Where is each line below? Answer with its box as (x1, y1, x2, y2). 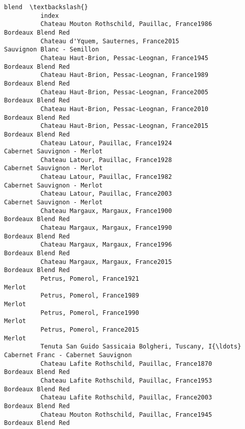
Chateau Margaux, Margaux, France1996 (40, 241, 172, 249)
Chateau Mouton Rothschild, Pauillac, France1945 (40, 411, 212, 418)
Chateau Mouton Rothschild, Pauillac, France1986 (40, 20, 212, 28)
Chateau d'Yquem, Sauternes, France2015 (40, 37, 179, 45)
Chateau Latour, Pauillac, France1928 (40, 156, 172, 164)
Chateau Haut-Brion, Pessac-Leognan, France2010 (40, 105, 208, 113)
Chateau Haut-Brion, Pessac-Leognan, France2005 (40, 88, 208, 96)
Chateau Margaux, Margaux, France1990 (40, 224, 172, 232)
